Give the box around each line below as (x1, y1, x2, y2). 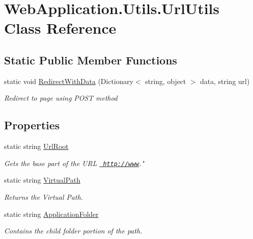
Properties (4, 117, 60, 133)
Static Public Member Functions (4, 52, 177, 67)
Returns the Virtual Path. (4, 192, 83, 202)
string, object (145, 75, 186, 86)
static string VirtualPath (4, 175, 81, 185)
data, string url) (200, 75, 250, 86)
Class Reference (4, 18, 116, 38)
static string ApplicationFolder (4, 208, 99, 219)
